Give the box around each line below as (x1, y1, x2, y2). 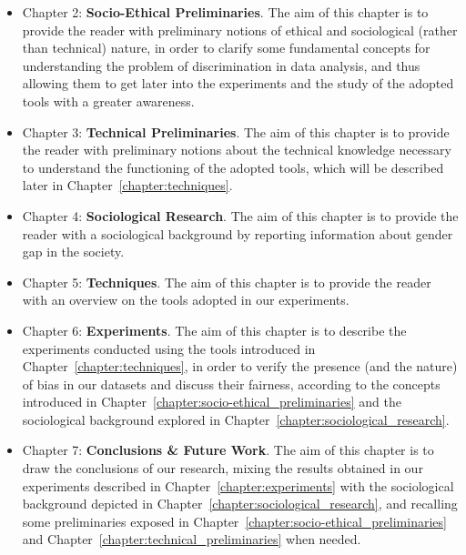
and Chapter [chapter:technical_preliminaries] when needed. (22, 530, 361, 549)
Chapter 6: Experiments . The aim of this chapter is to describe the (22, 320, 407, 339)
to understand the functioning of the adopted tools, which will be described (22, 157, 444, 177)
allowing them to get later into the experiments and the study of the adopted (22, 74, 454, 93)
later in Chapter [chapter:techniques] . (22, 176, 233, 195)
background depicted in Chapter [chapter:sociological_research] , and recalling (22, 494, 458, 513)
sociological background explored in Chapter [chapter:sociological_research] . (22, 409, 450, 429)
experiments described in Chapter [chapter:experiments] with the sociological (22, 476, 454, 495)
